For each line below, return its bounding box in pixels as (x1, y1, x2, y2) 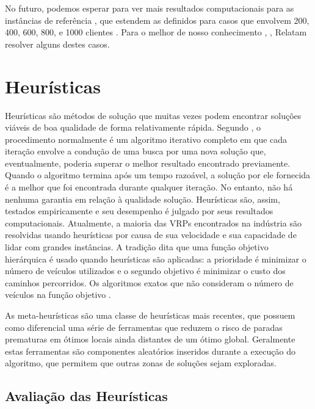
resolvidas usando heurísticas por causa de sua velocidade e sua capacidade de (5, 228, 297, 241)
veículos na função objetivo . (5, 288, 111, 301)
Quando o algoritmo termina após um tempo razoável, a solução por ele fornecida (5, 168, 311, 181)
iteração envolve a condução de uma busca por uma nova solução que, (5, 145, 266, 157)
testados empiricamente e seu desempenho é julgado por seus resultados (5, 204, 273, 217)
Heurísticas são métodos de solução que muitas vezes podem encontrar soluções (5, 109, 302, 121)
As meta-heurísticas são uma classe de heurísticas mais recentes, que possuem (5, 309, 295, 321)
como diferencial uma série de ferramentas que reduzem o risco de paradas (5, 320, 283, 333)
